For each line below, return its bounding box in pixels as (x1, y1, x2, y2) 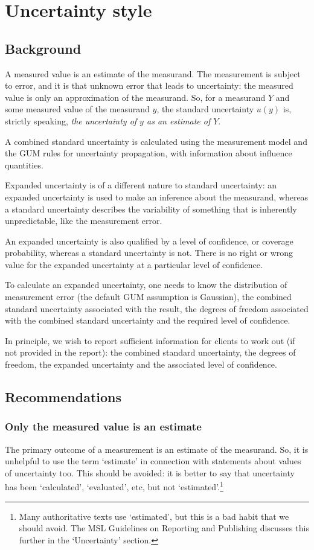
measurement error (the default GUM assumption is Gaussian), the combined (5, 290, 292, 303)
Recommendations (5, 388, 121, 406)
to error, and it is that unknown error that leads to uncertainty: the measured (5, 79, 293, 92)
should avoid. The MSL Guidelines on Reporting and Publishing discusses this (19, 522, 309, 534)
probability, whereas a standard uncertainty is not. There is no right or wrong (5, 246, 293, 259)
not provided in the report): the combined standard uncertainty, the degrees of (5, 346, 296, 359)
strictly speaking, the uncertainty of (5, 114, 137, 127)
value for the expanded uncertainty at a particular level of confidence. (5, 258, 263, 270)
